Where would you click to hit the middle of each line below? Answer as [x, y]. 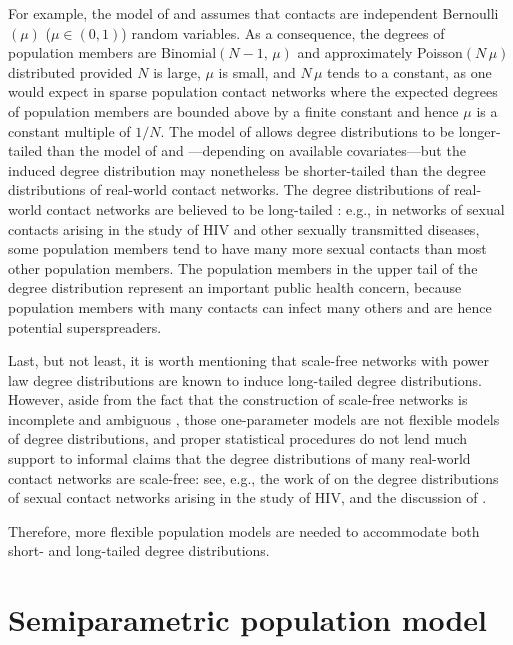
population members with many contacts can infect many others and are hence [250, 306]
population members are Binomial [112, 52]
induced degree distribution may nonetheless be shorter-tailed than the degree [247, 169]
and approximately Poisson [380, 52]
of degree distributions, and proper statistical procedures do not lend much [238, 438]
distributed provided [70, 71]
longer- [479, 130]
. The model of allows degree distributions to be [307, 130]
